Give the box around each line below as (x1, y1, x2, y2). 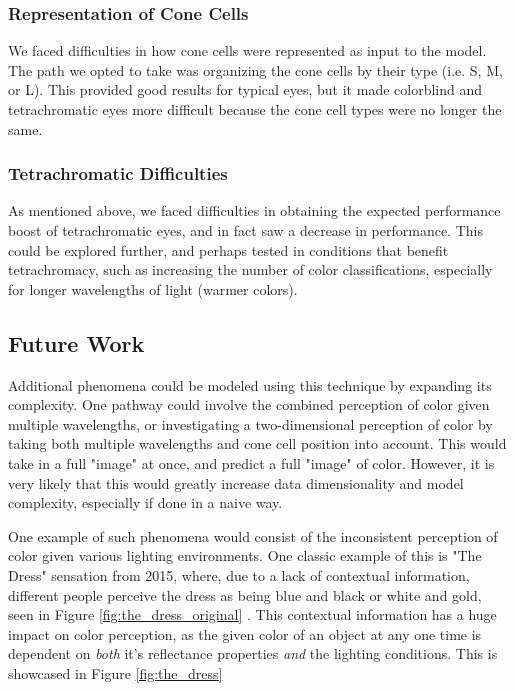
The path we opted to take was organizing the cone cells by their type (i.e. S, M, (8, 59, 503, 80)
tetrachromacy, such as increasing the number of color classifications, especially (8, 259, 493, 280)
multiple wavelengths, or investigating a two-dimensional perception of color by (8, 413, 493, 434)
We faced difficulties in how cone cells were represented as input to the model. (8, 40, 487, 61)
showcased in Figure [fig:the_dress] (8, 662, 223, 683)
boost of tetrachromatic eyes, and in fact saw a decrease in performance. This (8, 220, 483, 240)
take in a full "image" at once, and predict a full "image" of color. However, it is (8, 452, 495, 473)
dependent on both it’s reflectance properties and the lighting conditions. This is (8, 643, 498, 664)
